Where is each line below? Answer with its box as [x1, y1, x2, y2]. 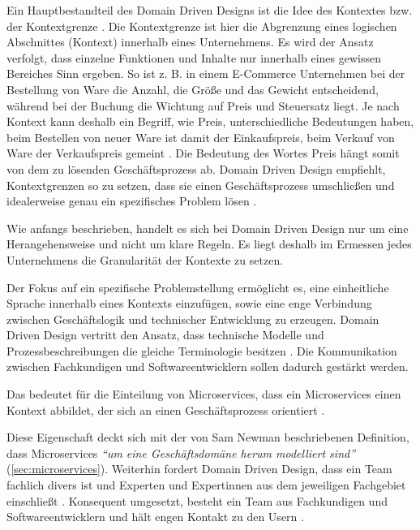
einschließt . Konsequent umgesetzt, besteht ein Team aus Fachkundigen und [6, 492, 388, 509]
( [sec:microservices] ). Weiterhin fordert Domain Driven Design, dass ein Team [6, 460, 392, 477]
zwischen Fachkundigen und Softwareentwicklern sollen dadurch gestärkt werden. [6, 358, 409, 375]
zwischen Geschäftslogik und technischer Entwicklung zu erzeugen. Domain [6, 310, 379, 327]
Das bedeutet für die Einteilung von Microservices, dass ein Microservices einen [6, 386, 401, 403]
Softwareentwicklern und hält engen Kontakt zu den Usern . [6, 508, 304, 525]
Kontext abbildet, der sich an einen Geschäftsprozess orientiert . [6, 401, 325, 418]
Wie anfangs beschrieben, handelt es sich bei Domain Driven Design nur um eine [6, 219, 409, 236]
